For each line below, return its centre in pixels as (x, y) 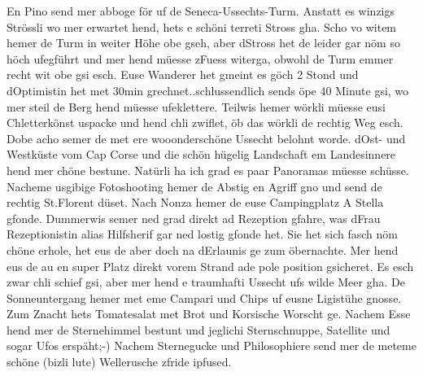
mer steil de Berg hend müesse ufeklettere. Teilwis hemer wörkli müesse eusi (196, 106)
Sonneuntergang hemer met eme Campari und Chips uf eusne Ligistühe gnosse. (204, 297)
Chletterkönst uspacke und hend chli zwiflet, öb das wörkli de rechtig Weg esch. (205, 122)
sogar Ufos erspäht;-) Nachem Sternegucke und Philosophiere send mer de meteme (211, 345)
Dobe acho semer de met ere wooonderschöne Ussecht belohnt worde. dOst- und (206, 138)
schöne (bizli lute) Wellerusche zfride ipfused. (119, 362)
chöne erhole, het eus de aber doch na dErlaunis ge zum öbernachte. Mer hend (203, 249)
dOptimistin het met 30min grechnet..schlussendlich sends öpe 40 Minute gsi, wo (208, 90)
